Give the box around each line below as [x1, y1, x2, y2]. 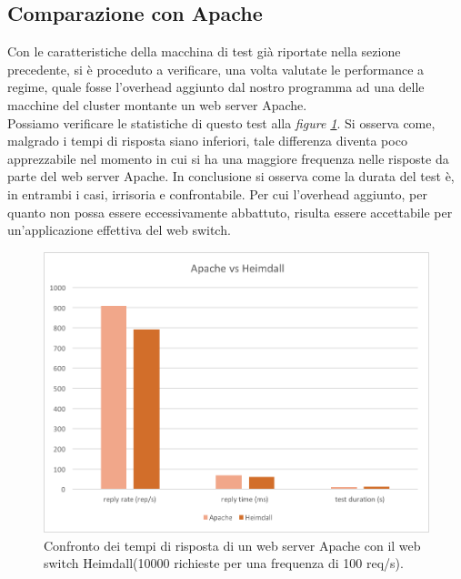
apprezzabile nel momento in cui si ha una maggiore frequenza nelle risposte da [7, 148, 449, 168]
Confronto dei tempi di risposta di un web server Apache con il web [44, 535, 421, 554]
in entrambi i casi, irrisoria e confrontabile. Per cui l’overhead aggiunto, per [7, 184, 427, 203]
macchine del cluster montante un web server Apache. [7, 95, 307, 114]
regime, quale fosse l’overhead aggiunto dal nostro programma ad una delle [7, 77, 425, 96]
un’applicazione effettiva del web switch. [7, 220, 231, 239]
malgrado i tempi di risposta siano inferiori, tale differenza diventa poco [7, 131, 407, 150]
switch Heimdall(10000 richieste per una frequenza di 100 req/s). [44, 554, 404, 573]
